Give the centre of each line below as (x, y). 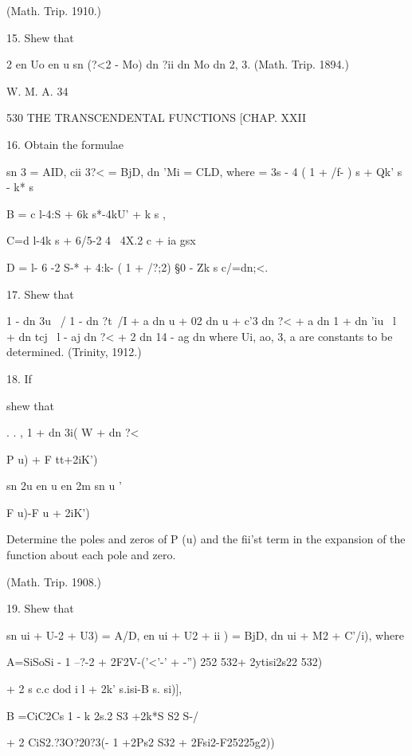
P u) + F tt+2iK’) (52, 458)
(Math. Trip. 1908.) (54, 581)
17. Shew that (40, 294)
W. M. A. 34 (37, 90)
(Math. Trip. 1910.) (54, 10)
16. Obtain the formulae (65, 144)
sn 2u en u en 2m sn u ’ (64, 486)
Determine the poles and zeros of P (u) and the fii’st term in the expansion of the (206, 539)
